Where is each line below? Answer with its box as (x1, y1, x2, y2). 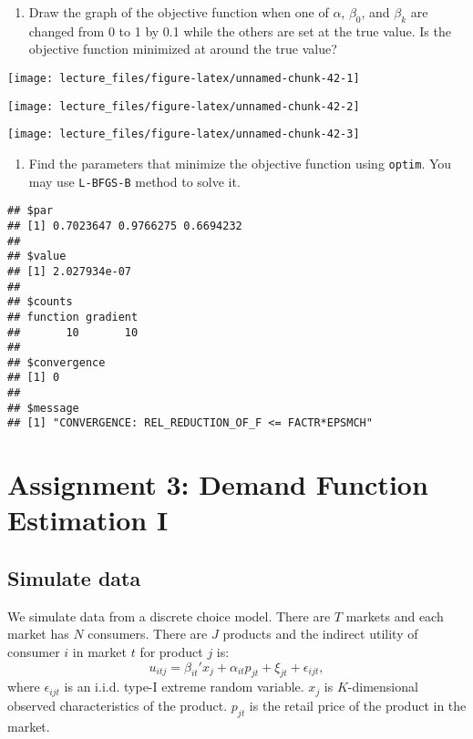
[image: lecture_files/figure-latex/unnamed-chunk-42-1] (7, 71, 360, 85)
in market (72, 642, 127, 662)
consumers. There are (87, 624, 208, 643)
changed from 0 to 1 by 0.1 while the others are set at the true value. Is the (28, 21, 451, 40)
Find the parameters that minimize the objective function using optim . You (28, 153, 452, 172)
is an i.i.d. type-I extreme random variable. (64, 677, 304, 696)
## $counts (7, 295, 73, 309)
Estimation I (7, 501, 169, 539)
